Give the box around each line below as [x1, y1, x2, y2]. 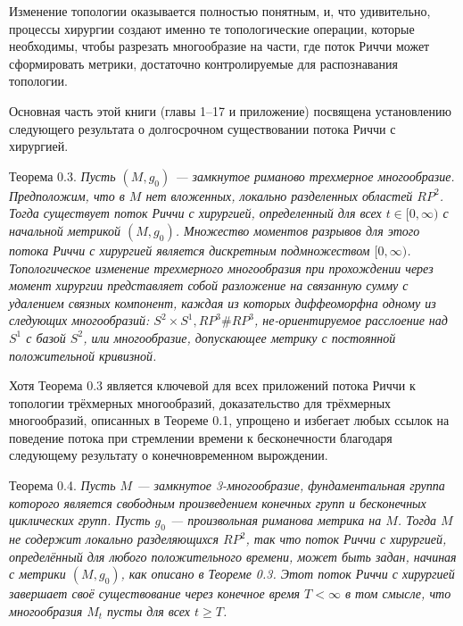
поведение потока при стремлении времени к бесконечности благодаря [9, 428, 393, 447]
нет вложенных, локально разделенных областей [145, 186, 413, 204]
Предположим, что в [9, 186, 125, 204]
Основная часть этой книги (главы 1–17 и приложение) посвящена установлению [9, 101, 452, 120]
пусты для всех [107, 601, 191, 620]
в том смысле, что [344, 584, 451, 603]
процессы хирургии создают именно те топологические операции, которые [9, 19, 415, 38]
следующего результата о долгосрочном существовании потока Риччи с [9, 119, 396, 138]
